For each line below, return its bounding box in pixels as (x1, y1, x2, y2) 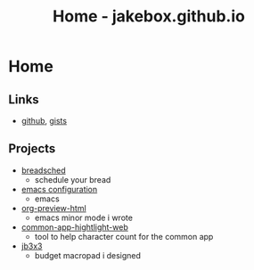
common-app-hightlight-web (20, 221, 128, 233)
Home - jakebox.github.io (52, 6, 246, 27)
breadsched (20, 165, 66, 176)
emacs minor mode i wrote (34, 212, 133, 223)
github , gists (20, 116, 68, 126)
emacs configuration (20, 184, 98, 194)
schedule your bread (34, 174, 111, 184)
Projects (8, 141, 56, 157)
